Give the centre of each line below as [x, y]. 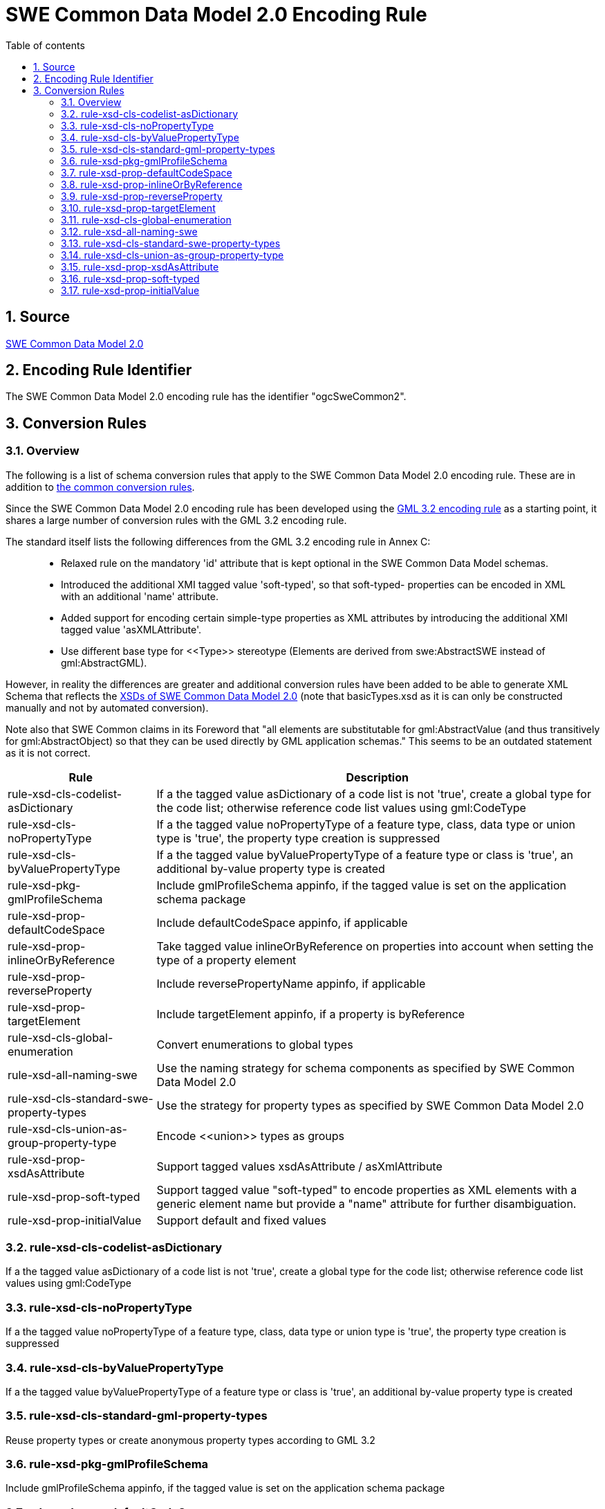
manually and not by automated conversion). [107, 707]
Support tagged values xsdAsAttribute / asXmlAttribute [299, 1166]
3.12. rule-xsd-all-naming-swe [129, 231]
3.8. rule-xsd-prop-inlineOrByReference [152, 184]
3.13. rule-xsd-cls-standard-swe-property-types [171, 243]
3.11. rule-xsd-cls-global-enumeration [146, 219]
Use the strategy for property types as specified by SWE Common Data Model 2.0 [370, 1105]
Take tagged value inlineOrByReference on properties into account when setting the [375, 946]
